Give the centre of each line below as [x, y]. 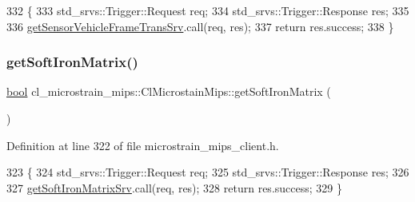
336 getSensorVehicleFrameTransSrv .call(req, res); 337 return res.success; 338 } [200, 26]
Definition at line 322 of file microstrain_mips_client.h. [143, 145]
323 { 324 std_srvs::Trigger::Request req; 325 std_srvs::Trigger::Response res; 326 [208, 172]
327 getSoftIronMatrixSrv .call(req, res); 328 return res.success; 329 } [174, 187]
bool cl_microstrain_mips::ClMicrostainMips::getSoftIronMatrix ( [169, 91]
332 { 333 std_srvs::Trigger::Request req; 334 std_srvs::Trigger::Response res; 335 [208, 10]
